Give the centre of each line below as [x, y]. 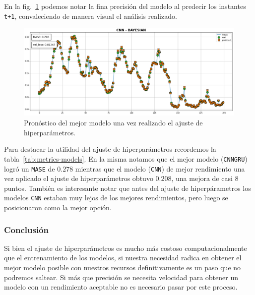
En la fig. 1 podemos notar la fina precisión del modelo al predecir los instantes [125, 6]
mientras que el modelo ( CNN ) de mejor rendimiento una [160, 168]
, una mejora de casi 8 [205, 178]
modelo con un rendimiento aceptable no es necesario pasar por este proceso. [121, 287]
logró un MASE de [30, 168]
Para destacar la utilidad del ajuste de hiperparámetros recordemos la [110, 149]
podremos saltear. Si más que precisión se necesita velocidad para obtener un [121, 277]
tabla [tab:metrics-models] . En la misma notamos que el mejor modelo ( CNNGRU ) [126, 158]
